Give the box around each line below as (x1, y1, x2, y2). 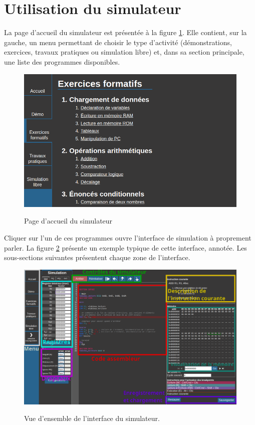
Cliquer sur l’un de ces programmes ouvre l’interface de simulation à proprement (4, 233, 251, 243)
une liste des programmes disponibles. (4, 56, 120, 67)
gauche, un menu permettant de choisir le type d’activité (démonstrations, (4, 37, 232, 47)
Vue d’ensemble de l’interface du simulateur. (24, 413, 160, 423)
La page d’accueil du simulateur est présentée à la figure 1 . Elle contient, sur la (4, 27, 247, 38)
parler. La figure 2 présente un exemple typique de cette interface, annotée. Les (4, 242, 247, 253)
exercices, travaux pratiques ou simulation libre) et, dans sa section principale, (4, 47, 244, 57)
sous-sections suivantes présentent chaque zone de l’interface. (4, 252, 190, 263)
